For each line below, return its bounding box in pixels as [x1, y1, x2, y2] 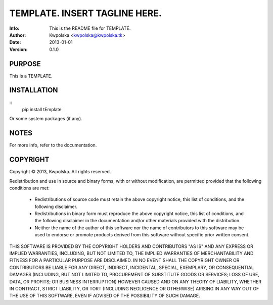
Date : [9, 39, 21, 45]
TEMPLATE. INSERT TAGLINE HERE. [9, 8, 162, 19]
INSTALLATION [9, 86, 58, 94]
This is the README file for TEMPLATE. [49, 25, 131, 31]
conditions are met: [9, 185, 50, 191]
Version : [9, 46, 28, 53]
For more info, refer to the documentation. [9, 142, 97, 148]
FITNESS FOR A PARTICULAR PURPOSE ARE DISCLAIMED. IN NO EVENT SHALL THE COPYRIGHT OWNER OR [9, 258, 240, 264]
